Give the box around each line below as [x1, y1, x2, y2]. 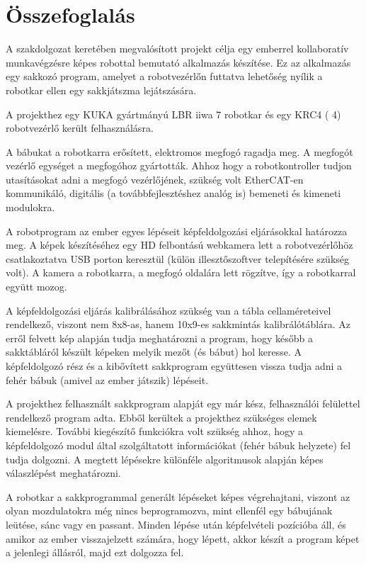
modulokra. [6, 200, 55, 215]
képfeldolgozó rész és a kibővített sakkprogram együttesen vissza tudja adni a [6, 359, 343, 373]
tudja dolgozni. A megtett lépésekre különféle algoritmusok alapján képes [6, 451, 324, 466]
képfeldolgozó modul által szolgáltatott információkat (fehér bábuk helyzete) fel [6, 437, 351, 452]
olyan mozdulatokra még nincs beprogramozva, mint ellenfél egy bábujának [6, 503, 333, 518]
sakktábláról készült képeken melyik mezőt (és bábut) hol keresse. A [6, 344, 302, 359]
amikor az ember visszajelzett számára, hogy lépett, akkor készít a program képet [6, 531, 360, 546]
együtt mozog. [6, 279, 67, 294]
